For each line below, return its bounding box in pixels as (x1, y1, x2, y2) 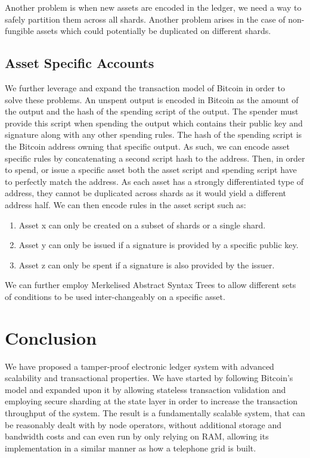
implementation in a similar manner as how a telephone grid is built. (5, 441, 256, 454)
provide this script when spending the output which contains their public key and (5, 116, 303, 129)
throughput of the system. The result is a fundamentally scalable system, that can (5, 406, 305, 419)
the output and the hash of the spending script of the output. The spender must (5, 105, 299, 117)
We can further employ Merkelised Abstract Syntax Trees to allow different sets (5, 278, 296, 291)
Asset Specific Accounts (5, 54, 154, 72)
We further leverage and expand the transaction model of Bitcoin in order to (5, 81, 285, 94)
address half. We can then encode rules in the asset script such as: (5, 198, 246, 211)
